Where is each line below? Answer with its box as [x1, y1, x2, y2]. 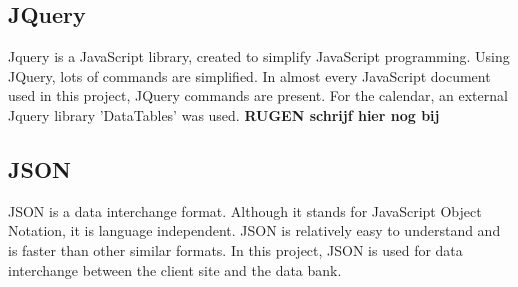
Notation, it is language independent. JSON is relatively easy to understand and [8, 220, 501, 241]
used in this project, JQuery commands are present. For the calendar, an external [8, 85, 508, 106]
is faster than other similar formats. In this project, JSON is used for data [8, 239, 463, 260]
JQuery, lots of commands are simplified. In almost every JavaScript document [8, 65, 491, 86]
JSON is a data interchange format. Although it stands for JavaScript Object [8, 200, 482, 221]
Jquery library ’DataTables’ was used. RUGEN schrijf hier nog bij [8, 104, 440, 125]
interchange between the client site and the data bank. [8, 259, 342, 280]
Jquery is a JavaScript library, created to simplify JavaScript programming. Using [8, 46, 510, 67]
